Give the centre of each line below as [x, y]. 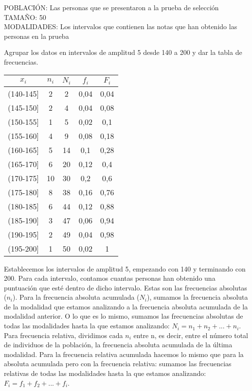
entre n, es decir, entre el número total [191, 335]
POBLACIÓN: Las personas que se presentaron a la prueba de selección [111, 7]
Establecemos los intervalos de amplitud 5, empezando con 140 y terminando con [125, 268]
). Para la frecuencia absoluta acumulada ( [76, 297]
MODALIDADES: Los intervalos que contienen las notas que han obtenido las [121, 26]
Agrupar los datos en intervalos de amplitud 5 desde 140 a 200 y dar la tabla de [123, 52]
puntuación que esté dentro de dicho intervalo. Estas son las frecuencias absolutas [126, 287]
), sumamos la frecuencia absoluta [197, 297]
